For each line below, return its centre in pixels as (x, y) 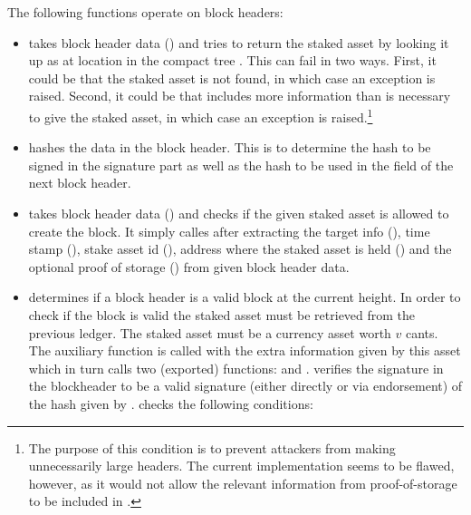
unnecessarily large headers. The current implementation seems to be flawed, (241, 466)
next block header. (80, 183)
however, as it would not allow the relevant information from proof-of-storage (243, 483)
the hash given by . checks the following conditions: (171, 403)
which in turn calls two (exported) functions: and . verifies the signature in (236, 368)
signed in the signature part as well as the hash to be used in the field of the (241, 165)
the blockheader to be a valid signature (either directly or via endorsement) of (245, 386)
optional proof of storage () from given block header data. (189, 266)
